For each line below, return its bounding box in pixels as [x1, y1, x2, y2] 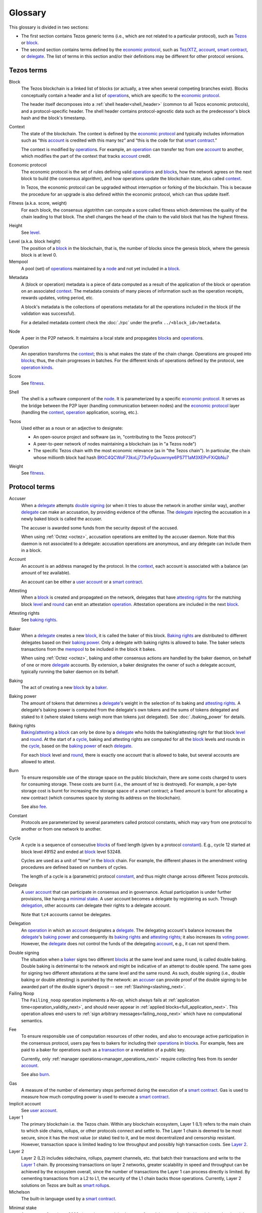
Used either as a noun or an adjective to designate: [21, 425, 123, 431]
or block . [21, 40, 39, 46]
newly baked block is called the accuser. [21, 516, 102, 522]
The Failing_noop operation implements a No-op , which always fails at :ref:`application [21, 997, 200, 1003]
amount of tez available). [21, 570, 71, 576]
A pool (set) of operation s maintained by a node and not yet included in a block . [21, 265, 180, 271]
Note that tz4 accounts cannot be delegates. [21, 911, 112, 917]
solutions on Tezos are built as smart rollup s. [21, 1182, 111, 1188]
